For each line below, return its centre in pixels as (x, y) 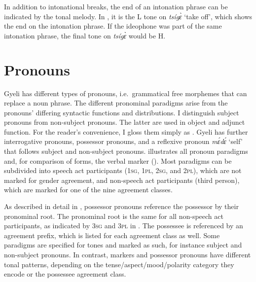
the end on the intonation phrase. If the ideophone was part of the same (113, 26)
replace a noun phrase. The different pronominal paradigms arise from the (116, 103)
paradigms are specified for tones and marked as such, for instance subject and (123, 245)
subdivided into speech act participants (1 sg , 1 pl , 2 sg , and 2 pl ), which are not (123, 170)
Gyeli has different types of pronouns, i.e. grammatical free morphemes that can (126, 93)
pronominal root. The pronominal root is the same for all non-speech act (114, 216)
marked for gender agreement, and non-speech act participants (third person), (122, 180)
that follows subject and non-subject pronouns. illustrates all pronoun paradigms (126, 151)
